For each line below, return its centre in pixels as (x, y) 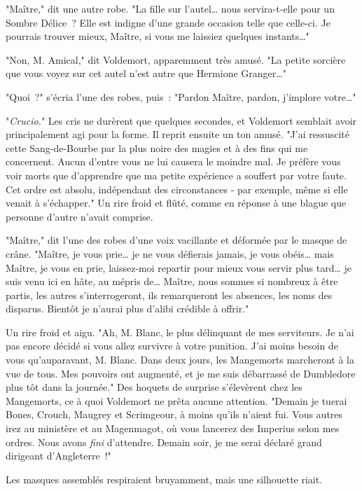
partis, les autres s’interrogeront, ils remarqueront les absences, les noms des (169, 295)
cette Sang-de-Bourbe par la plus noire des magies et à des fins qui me (157, 147)
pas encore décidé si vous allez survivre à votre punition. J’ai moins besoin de (172, 346)
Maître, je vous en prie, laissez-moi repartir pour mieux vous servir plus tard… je (179, 267)
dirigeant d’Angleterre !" (58, 456)
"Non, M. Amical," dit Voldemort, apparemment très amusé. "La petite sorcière (176, 59)
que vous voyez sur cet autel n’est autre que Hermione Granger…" (146, 73)
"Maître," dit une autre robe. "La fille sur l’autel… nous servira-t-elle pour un (170, 8)
